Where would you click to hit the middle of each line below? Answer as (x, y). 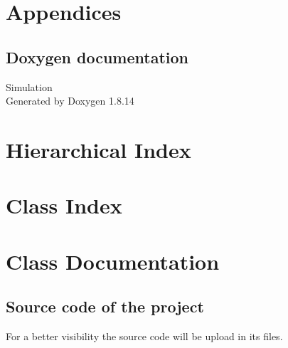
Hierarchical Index (98, 149)
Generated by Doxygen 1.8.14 (70, 101)
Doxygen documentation (97, 57)
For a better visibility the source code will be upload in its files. (144, 336)
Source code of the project (105, 306)
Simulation (29, 86)
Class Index (64, 205)
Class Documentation (113, 261)
